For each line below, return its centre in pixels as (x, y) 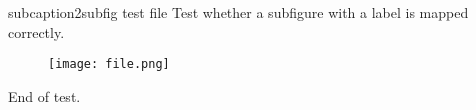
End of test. (44, 95)
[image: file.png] (109, 64)
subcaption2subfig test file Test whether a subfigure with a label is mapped (238, 12)
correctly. (36, 31)
